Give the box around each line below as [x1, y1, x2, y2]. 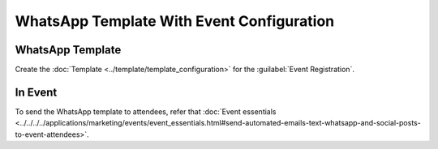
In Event [15, 85, 58, 99]
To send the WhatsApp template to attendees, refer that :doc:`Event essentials [15, 106, 277, 117]
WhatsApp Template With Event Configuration [15, 12, 335, 30]
